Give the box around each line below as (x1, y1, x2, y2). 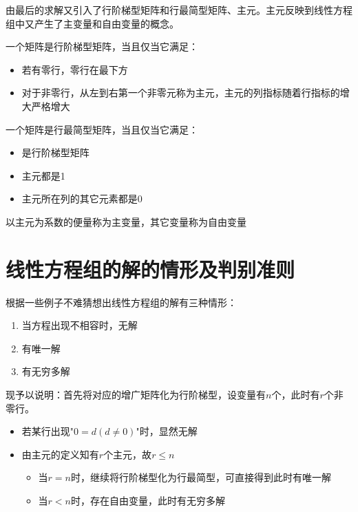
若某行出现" (21, 424, 74, 438)
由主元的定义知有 (21, 447, 99, 461)
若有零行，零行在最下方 (21, 62, 128, 76)
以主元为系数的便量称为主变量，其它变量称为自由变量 (6, 214, 246, 228)
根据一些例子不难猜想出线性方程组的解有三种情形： (6, 295, 237, 309)
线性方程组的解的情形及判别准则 (6, 255, 295, 283)
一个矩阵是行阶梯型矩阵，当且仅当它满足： (6, 39, 198, 54)
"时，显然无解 (136, 424, 198, 438)
